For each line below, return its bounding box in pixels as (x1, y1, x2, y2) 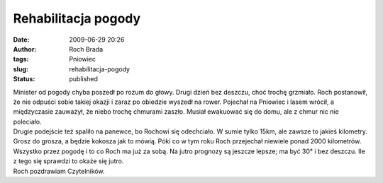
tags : (13, 55, 29, 64)
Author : (13, 45, 37, 53)
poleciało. (13, 117, 42, 126)
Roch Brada (69, 45, 104, 53)
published (69, 75, 99, 83)
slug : (13, 64, 28, 73)
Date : (13, 35, 30, 44)
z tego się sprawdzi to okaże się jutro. (13, 157, 124, 165)
